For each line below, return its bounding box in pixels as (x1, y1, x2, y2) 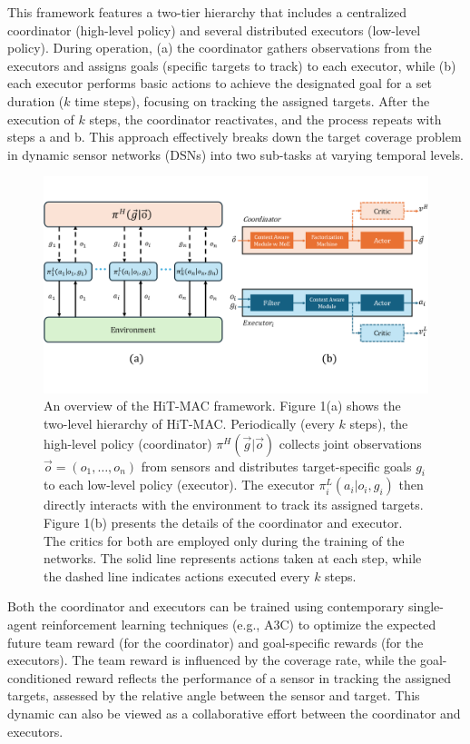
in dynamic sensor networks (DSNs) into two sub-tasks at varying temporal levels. (7, 144, 464, 164)
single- (407, 597, 444, 616)
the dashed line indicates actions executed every (44, 566, 310, 585)
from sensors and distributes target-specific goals (141, 456, 412, 475)
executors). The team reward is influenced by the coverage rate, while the (7, 650, 416, 670)
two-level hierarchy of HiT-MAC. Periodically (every (44, 414, 335, 433)
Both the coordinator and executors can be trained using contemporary (7, 597, 405, 616)
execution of (7, 109, 74, 128)
